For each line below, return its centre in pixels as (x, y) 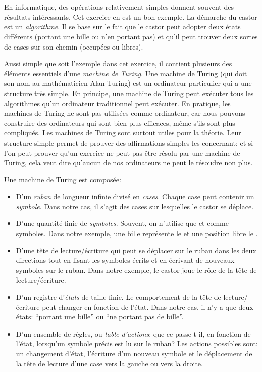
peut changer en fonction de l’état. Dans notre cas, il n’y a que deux (148, 307)
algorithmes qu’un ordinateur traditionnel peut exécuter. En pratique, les (117, 103)
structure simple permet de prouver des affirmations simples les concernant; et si (129, 142)
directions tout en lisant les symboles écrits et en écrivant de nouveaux (125, 260)
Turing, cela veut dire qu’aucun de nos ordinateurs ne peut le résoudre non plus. (128, 162)
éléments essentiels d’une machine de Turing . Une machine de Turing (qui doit (126, 73)
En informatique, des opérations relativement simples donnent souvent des (119, 7)
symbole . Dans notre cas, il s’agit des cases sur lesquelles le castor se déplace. (135, 206)
